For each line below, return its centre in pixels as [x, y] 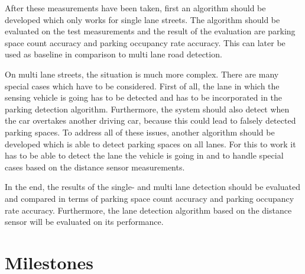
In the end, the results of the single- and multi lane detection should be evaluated [153, 187]
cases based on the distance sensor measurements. [95, 167]
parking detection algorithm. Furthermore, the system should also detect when [147, 109]
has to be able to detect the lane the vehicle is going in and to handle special [144, 155]
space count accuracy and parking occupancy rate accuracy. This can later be [145, 42]
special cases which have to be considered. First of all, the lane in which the [142, 86]
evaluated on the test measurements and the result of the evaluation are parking [150, 31]
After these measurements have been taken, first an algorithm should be [135, 8]
